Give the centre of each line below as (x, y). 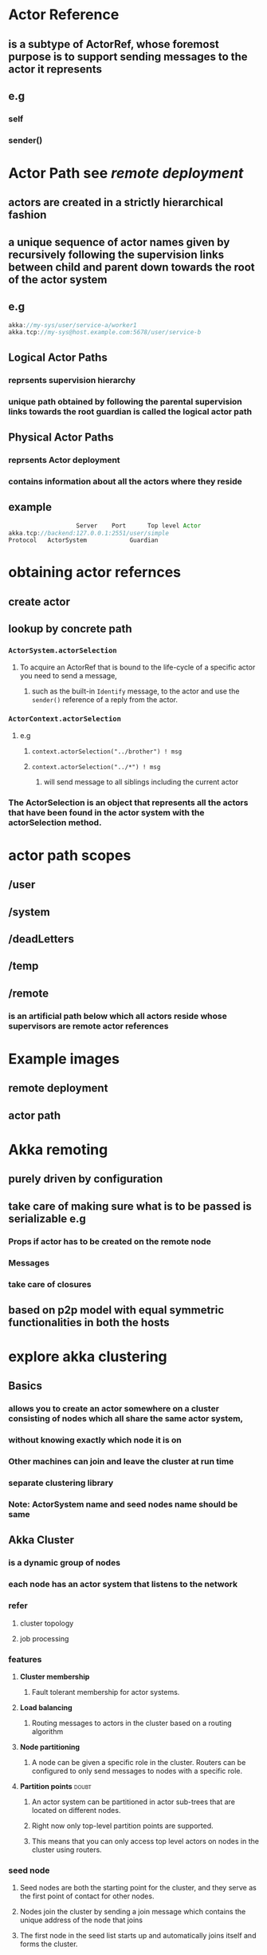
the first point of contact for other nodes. (87, 1896)
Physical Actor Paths (61, 437)
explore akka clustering (88, 1357)
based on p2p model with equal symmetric (116, 1310)
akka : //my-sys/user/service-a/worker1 (73, 325)
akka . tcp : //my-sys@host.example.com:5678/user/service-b (105, 333)
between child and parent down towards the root (132, 267)
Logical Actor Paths (58, 357)
